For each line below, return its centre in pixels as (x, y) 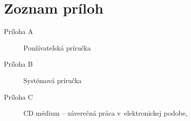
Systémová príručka (53, 80)
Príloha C (19, 96)
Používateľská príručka (57, 47)
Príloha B (19, 64)
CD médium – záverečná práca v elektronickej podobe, (105, 113)
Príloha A (19, 31)
